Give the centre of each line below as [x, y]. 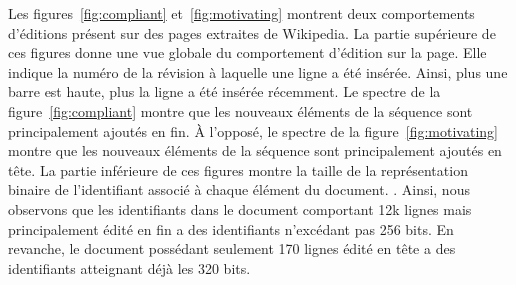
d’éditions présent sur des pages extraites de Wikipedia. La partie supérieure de [252, 32]
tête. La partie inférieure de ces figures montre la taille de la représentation [238, 169]
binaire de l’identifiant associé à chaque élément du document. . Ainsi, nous [239, 189]
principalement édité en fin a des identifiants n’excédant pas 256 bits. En [231, 228]
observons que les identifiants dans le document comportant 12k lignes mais [240, 208]
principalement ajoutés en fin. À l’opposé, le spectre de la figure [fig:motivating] [253, 130]
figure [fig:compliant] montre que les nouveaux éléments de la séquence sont [240, 110]
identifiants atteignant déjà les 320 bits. [129, 267]
